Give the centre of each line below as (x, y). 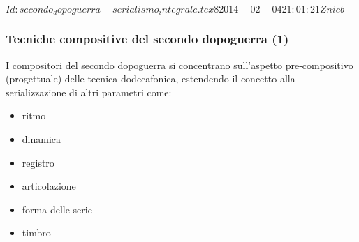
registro (38, 162)
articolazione (49, 186)
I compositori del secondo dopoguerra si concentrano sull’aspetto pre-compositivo (179, 65)
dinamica (42, 139)
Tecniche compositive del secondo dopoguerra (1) (147, 39)
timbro (36, 233)
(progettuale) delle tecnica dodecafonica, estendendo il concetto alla (151, 78)
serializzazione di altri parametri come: (89, 92)
